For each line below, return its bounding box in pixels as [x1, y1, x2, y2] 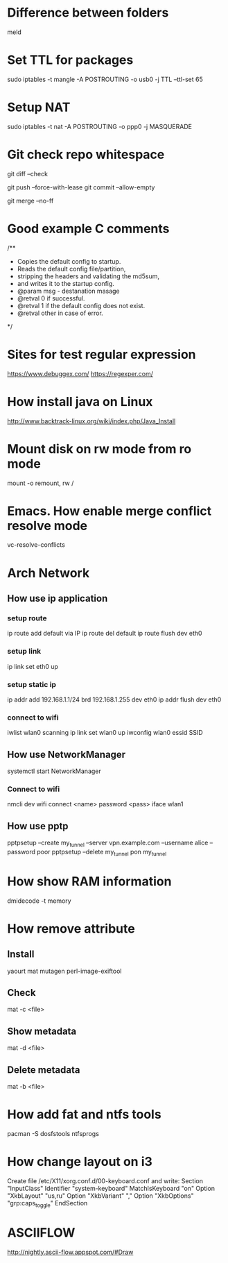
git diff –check [7, 169, 49, 178]
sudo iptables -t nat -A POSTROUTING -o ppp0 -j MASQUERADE [7, 122, 193, 130]
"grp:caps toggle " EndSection [7, 1198, 88, 1209]
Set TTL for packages [7, 52, 134, 68]
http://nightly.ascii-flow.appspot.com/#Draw [7, 1248, 134, 1256]
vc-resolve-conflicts [7, 541, 66, 549]
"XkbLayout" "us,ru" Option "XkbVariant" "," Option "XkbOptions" [7, 1192, 194, 1200]
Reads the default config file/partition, [17, 264, 126, 273]
